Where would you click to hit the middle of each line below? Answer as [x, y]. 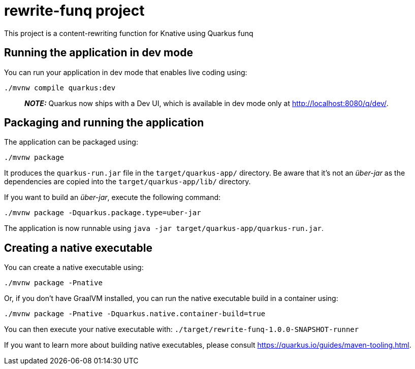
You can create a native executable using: [74, 267]
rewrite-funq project [74, 11]
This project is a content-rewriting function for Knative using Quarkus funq [129, 33]
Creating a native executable [78, 248]
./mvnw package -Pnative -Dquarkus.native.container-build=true [135, 314]
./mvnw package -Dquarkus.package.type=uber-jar [103, 213]
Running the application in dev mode [99, 53]
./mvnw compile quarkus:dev [60, 88]
